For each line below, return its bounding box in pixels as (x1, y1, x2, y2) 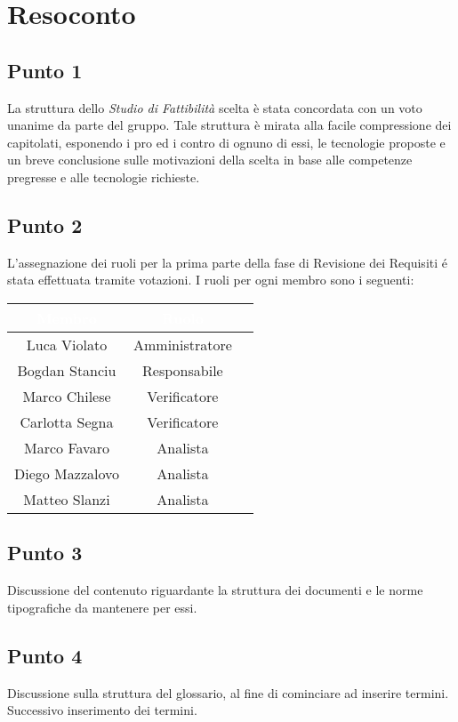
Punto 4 (7, 641, 83, 669)
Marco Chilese (22, 385, 111, 406)
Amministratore (133, 333, 232, 355)
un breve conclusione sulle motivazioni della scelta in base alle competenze (7, 150, 413, 169)
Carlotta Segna (20, 411, 114, 432)
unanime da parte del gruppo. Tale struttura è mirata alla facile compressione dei (7, 116, 452, 134)
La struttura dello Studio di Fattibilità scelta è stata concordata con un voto (7, 98, 422, 116)
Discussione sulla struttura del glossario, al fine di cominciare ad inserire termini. (7, 683, 449, 702)
